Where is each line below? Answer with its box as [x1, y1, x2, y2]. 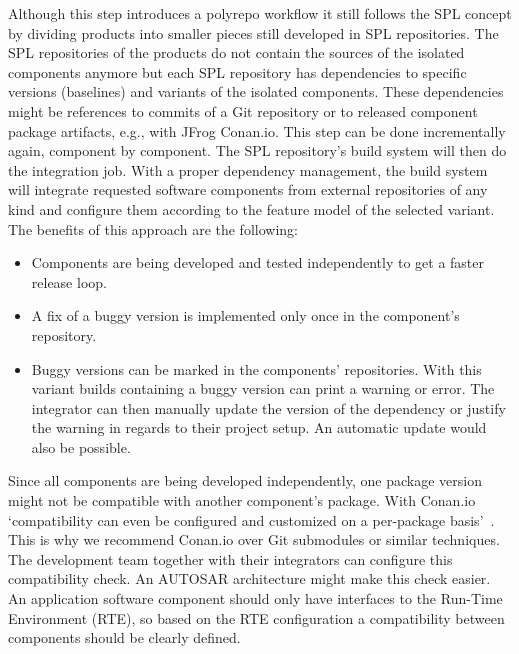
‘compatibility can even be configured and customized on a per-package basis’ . [8, 509, 495, 530]
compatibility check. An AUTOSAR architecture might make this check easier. [8, 568, 491, 589]
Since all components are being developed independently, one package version [8, 470, 482, 491]
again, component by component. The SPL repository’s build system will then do [8, 140, 507, 161]
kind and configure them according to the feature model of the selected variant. [8, 198, 495, 219]
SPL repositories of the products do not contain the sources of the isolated [8, 42, 465, 63]
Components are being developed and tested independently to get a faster [31, 252, 484, 273]
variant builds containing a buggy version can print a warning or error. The [31, 378, 495, 399]
